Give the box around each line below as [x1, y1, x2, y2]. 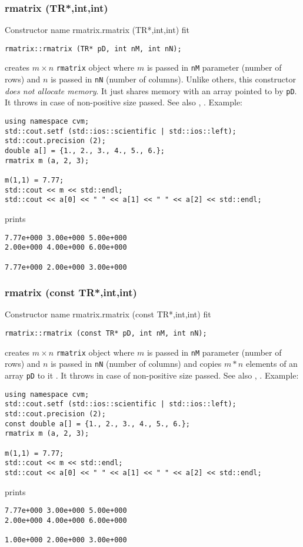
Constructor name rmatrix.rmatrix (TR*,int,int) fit [5, 24, 190, 36]
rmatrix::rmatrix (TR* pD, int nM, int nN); [5, 44, 182, 53]
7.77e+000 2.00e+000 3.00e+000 [5, 263, 127, 271]
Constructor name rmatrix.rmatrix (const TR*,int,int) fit [5, 308, 211, 320]
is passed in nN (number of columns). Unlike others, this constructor [51, 73, 296, 85]
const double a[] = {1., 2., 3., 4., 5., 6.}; [5, 419, 190, 428]
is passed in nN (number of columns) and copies [51, 357, 222, 370]
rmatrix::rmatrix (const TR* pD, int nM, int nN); [5, 329, 207, 337]
